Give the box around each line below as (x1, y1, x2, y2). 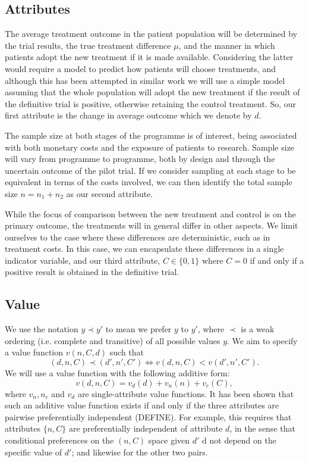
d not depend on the (202, 434, 276, 447)
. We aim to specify (227, 334, 298, 346)
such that (109, 346, 144, 358)
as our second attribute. (66, 187, 153, 199)
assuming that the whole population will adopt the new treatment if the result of (5, 86, 300, 98)
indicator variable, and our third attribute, (5, 254, 160, 266)
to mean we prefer (105, 323, 172, 335)
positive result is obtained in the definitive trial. (5, 266, 179, 278)
